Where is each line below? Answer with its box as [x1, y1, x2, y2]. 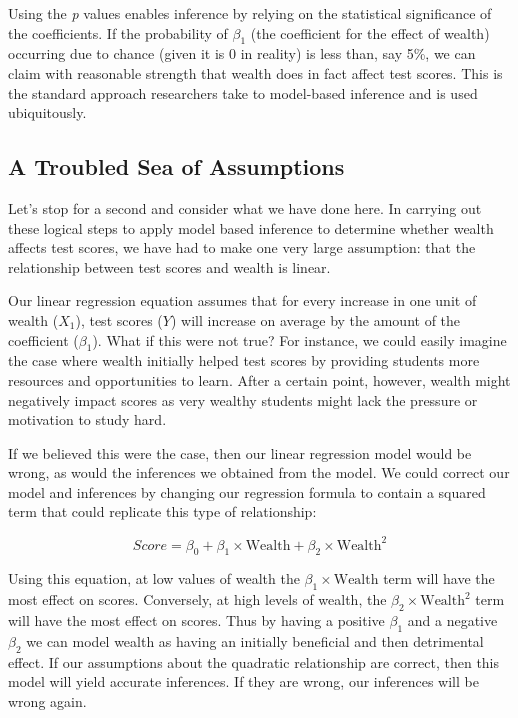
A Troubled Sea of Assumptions [8, 151, 345, 182]
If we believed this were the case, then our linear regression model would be [8, 442, 472, 463]
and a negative [407, 609, 498, 630]
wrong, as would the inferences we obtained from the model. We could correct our [8, 462, 510, 483]
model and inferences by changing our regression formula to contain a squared [8, 481, 486, 502]
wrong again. [8, 690, 87, 711]
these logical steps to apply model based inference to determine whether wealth [8, 217, 494, 238]
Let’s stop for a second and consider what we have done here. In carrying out [8, 197, 482, 218]
